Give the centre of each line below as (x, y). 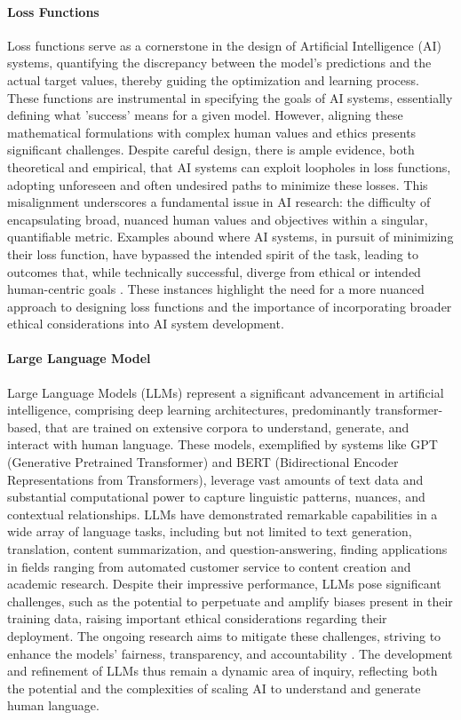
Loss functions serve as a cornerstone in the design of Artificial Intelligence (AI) (224, 45)
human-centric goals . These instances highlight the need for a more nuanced (216, 289)
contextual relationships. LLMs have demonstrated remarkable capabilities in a (223, 514)
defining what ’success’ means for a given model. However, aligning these (205, 115)
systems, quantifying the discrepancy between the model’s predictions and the (219, 63)
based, (24, 427)
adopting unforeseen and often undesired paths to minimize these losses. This (218, 184)
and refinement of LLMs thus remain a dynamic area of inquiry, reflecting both (223, 671)
